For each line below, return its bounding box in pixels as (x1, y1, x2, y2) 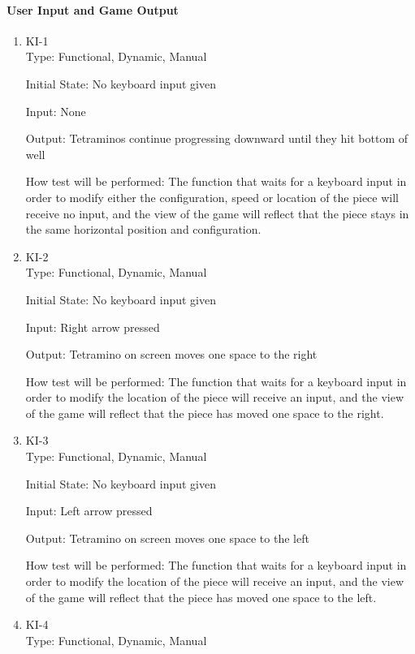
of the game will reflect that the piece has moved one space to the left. (25, 588, 377, 605)
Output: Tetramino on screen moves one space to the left (25, 529, 309, 546)
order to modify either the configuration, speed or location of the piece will (25, 188, 399, 205)
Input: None (25, 102, 86, 119)
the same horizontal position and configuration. (25, 221, 262, 238)
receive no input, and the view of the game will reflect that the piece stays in (25, 204, 409, 222)
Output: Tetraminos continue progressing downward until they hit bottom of (25, 130, 409, 147)
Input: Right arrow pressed (25, 318, 160, 335)
